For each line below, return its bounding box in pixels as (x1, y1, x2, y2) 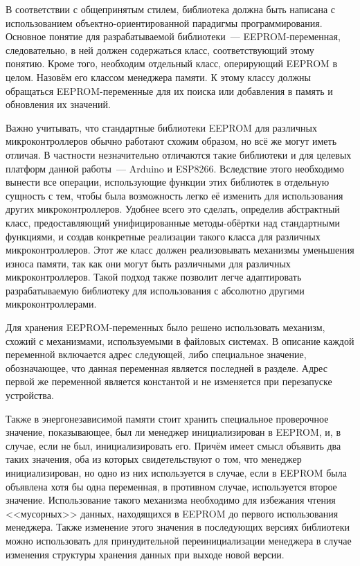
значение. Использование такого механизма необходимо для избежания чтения (6, 493, 336, 507)
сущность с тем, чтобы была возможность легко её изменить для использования (6, 188, 343, 202)
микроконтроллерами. (6, 297, 97, 311)
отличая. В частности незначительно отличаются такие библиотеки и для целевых (6, 147, 352, 161)
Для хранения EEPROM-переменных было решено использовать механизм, (6, 320, 325, 335)
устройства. (6, 388, 54, 403)
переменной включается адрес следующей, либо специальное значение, (6, 347, 307, 362)
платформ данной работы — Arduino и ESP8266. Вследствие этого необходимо (6, 161, 344, 175)
